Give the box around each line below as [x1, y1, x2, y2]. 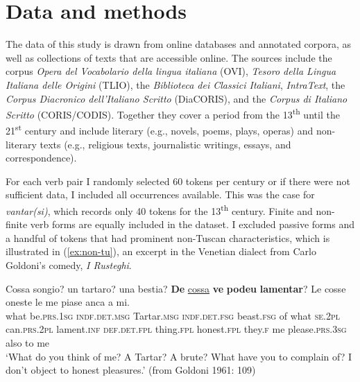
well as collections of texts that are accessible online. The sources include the [6, 50, 332, 64]
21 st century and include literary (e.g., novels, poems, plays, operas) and [6, 121, 314, 137]
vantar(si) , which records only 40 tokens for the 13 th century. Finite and [6, 201, 313, 218]
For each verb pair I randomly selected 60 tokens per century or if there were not [6, 173, 350, 188]
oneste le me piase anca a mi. [6, 295, 130, 309]
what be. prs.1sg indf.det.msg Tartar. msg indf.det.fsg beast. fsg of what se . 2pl [6, 308, 341, 322]
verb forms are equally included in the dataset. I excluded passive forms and [30, 217, 354, 232]
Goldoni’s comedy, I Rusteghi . [6, 258, 132, 272]
